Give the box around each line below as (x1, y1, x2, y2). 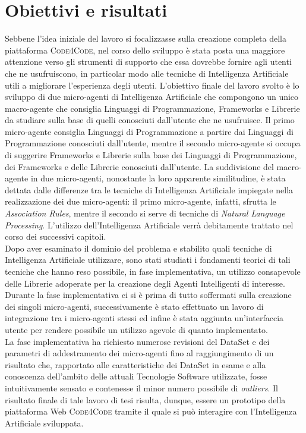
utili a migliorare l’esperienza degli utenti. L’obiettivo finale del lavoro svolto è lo (5, 79, 299, 91)
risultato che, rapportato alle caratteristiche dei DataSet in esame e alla (5, 358, 266, 371)
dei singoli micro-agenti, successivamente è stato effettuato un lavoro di (5, 300, 264, 312)
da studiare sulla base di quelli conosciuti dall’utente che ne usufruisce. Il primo (5, 114, 295, 126)
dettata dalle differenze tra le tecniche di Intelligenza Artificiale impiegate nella (5, 183, 294, 196)
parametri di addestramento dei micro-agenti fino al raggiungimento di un (5, 347, 274, 359)
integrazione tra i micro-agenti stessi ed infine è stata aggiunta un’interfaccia (5, 312, 284, 324)
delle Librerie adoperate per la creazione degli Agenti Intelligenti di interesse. (5, 277, 285, 289)
